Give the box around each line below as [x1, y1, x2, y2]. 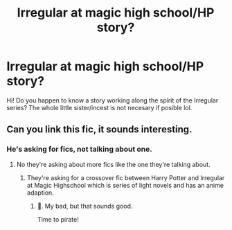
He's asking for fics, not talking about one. [6, 144, 153, 154]
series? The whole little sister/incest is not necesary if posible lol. [6, 103, 193, 112]
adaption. [26, 188, 55, 197]
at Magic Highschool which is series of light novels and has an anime [26, 181, 224, 189]
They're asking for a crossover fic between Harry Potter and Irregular [26, 173, 225, 182]
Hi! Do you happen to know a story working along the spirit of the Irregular [6, 96, 219, 105]
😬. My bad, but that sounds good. [37, 202, 133, 210]
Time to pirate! [37, 215, 79, 223]
